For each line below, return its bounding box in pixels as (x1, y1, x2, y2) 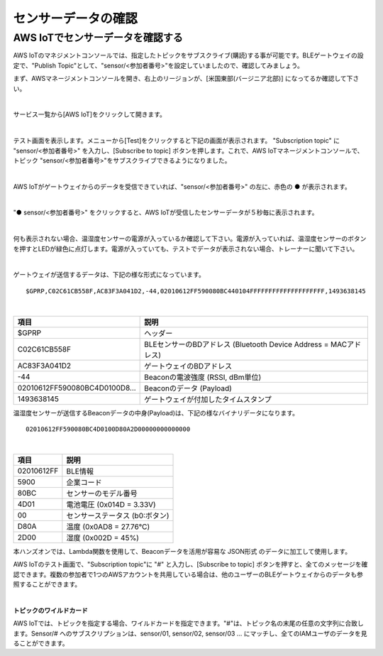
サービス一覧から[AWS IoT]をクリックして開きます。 (13, 110, 167, 119)
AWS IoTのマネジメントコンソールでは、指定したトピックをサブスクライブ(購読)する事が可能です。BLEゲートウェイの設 (13, 51, 364, 60)
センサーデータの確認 (13, 11, 138, 26)
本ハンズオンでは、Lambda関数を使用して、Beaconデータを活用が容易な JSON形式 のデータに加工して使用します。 (13, 547, 351, 555)
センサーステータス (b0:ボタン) (66, 510, 170, 520)
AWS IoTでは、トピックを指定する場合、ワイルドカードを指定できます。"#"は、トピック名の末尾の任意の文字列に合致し (13, 619, 365, 628)
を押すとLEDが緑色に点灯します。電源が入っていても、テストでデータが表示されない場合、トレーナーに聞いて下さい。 (13, 244, 359, 253)
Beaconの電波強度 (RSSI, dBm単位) (144, 372, 262, 382)
